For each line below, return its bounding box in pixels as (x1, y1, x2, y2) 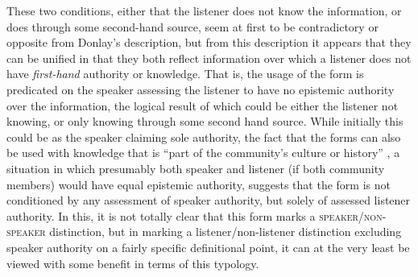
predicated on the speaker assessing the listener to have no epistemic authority (6, 81, 395, 97)
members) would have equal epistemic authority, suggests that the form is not (6, 176, 391, 192)
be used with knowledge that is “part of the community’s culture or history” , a (6, 144, 400, 161)
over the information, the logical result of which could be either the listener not (6, 97, 399, 114)
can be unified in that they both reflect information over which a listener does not (6, 49, 412, 66)
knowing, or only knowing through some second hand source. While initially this (6, 113, 404, 130)
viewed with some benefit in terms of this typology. (6, 254, 259, 271)
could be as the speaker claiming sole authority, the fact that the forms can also (6, 128, 401, 145)
